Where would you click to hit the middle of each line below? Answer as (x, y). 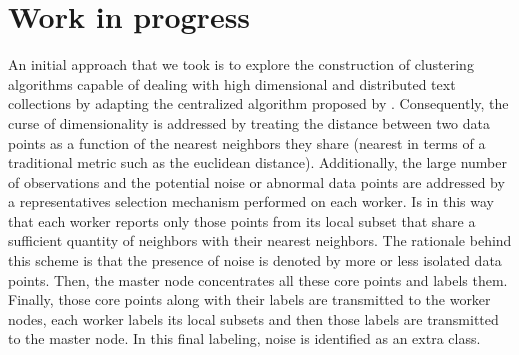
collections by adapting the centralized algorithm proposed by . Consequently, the (258, 103)
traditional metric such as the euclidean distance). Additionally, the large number (257, 162)
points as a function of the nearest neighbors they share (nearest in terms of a (247, 142)
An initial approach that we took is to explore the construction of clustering (241, 64)
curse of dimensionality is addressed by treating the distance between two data (249, 122)
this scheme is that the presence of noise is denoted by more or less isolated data (255, 260)
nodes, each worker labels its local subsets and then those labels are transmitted (253, 318)
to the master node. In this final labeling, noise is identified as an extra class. (244, 338)
